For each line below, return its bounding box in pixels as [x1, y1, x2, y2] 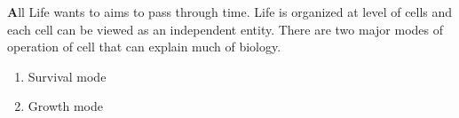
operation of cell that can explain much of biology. [7, 37, 281, 56]
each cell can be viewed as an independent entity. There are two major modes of [7, 20, 443, 38]
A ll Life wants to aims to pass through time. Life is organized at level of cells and [7, 3, 453, 20]
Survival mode [28, 67, 107, 85]
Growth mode [28, 97, 103, 115]
